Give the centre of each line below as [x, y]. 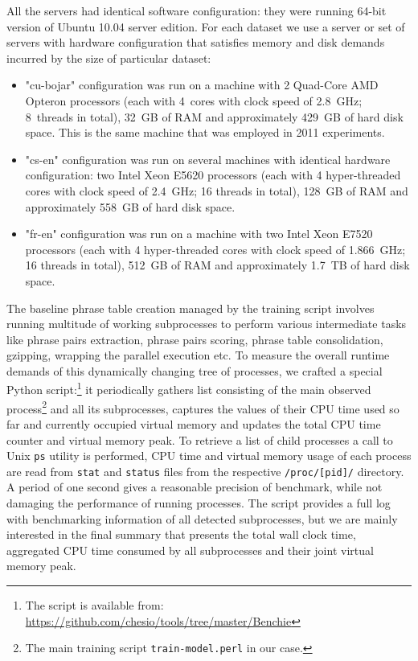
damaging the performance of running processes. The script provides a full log [199, 503]
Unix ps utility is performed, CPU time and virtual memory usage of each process [209, 456]
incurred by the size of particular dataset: [109, 57]
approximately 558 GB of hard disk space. [130, 206]
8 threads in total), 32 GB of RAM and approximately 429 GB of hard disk [214, 116]
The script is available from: [94, 605]
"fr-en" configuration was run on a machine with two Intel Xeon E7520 [199, 234]
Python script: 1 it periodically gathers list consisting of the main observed [189, 388]
